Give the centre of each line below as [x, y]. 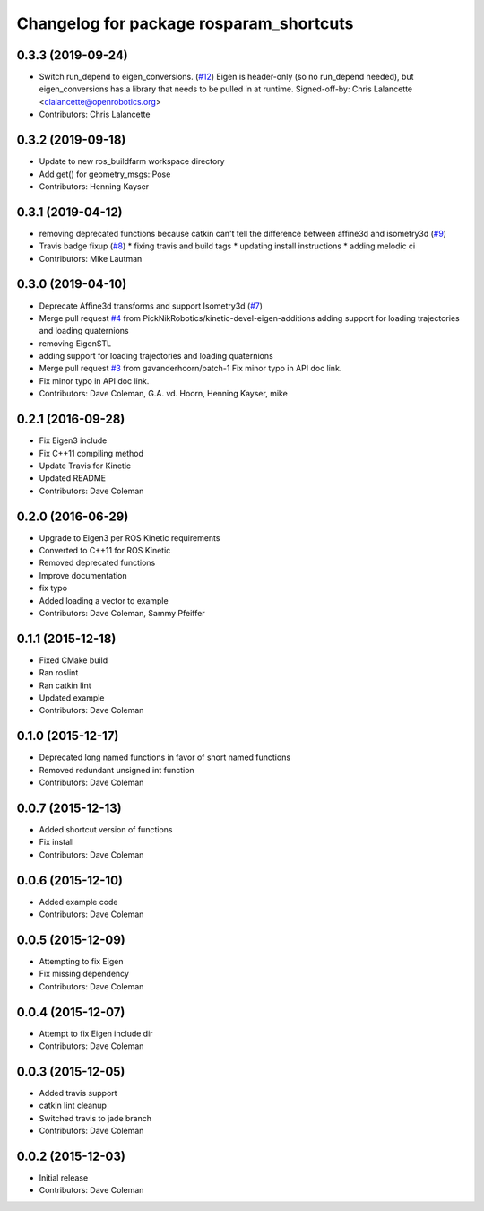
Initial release [64, 1178]
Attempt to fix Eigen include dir [96, 1033]
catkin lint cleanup [73, 1106]
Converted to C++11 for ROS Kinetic [105, 551]
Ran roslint [59, 673]
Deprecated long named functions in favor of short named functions [165, 757]
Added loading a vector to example [104, 600]
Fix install [56, 842]
